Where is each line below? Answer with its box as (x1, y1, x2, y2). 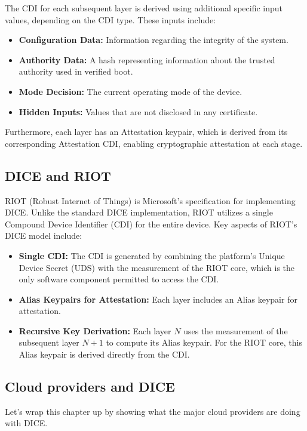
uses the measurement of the (183, 324, 288, 337)
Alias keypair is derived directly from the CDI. (19, 348, 190, 361)
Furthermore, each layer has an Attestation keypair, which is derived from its (5, 125, 288, 138)
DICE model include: (5, 229, 82, 242)
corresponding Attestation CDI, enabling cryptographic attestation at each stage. (5, 137, 303, 149)
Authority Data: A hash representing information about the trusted (19, 53, 275, 66)
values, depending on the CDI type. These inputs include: (5, 13, 216, 26)
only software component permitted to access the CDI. (19, 273, 219, 285)
